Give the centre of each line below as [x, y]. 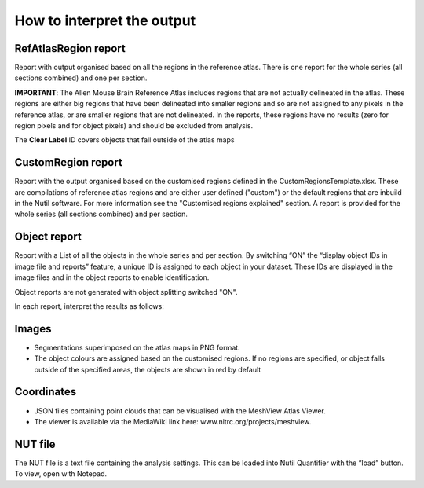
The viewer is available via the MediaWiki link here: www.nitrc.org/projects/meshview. [173, 421]
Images [33, 329]
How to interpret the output [105, 20]
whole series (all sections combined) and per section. [101, 214]
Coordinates [46, 392]
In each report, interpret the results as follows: [89, 306]
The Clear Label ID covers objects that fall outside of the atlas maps [124, 140]
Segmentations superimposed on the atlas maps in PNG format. [137, 347]
